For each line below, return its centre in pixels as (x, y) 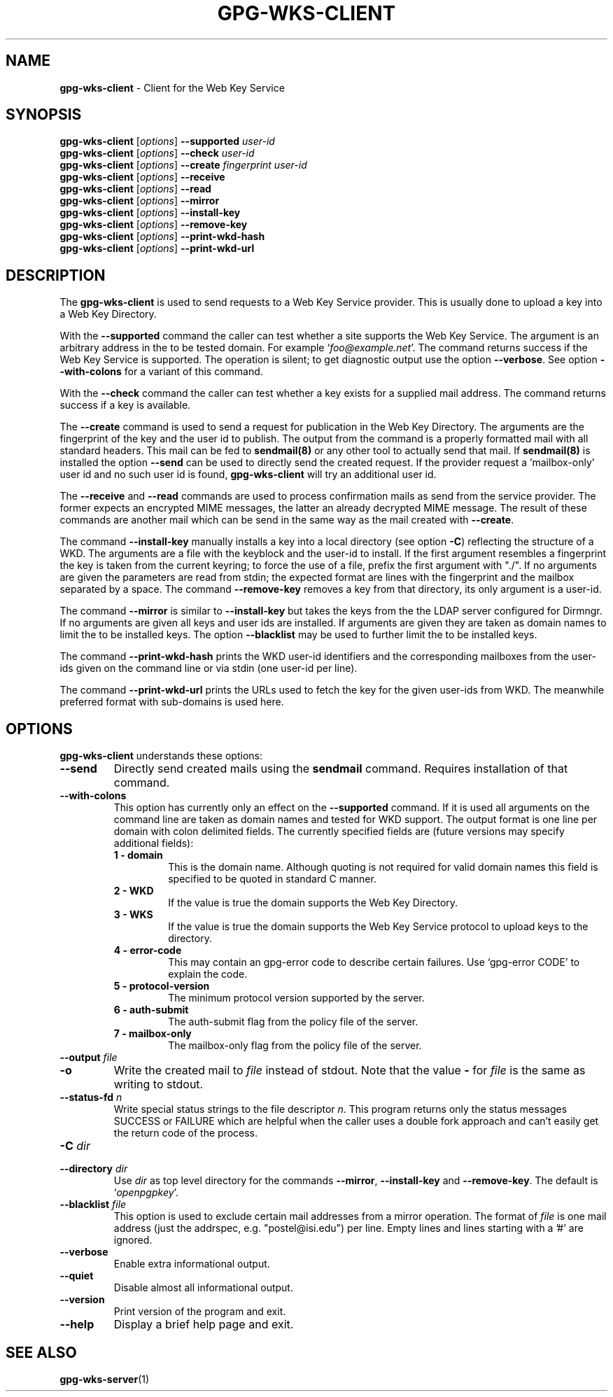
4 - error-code (148, 950)
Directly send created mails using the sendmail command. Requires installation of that (341, 769)
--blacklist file (93, 1205)
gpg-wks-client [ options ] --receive (142, 177)
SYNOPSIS (44, 115)
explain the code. (208, 974)
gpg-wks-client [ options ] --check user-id (157, 153)
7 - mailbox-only (153, 1034)
